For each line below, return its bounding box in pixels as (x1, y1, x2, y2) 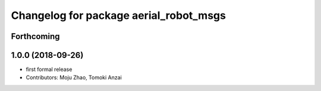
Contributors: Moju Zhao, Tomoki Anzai (26, 74, 122, 81)
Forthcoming (11, 31, 60, 41)
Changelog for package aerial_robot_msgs (11, 9, 226, 22)
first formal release (26, 66, 73, 73)
